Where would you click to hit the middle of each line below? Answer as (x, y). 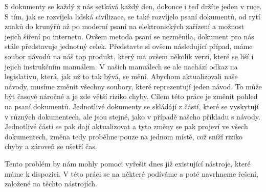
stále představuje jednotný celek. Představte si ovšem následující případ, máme (129, 46)
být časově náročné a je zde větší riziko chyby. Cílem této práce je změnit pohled (131, 96)
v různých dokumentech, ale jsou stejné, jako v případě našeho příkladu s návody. (132, 116)
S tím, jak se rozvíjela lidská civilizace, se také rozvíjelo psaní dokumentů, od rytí (132, 16)
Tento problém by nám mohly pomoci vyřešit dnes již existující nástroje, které (128, 163)
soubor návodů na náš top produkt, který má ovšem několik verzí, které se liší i (129, 56)
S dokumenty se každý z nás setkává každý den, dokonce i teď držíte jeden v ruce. (133, 6)
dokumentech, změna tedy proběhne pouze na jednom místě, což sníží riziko (124, 136)
